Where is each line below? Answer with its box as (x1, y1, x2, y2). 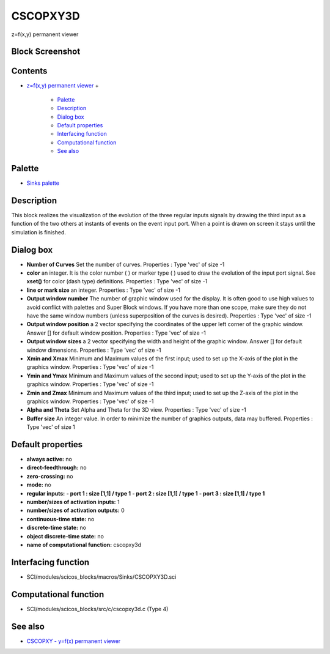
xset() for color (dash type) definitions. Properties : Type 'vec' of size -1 (26, 278, 208, 285)
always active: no (26, 456, 73, 463)
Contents (11, 66, 48, 76)
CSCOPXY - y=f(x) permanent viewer (26, 637, 121, 645)
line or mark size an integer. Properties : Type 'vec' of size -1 (26, 286, 180, 294)
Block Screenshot (11, 46, 81, 57)
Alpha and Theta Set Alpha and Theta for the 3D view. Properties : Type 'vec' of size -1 (26, 406, 247, 414)
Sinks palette (26, 179, 59, 187)
